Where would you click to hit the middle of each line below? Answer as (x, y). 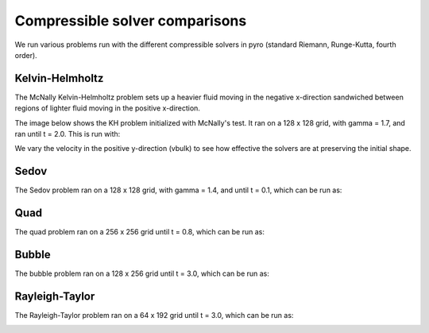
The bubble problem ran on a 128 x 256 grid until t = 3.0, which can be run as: (142, 273)
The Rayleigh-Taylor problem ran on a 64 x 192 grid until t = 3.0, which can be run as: (154, 316)
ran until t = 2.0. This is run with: (68, 134)
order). (26, 55)
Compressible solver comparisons (131, 21)
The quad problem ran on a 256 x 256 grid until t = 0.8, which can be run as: (140, 232)
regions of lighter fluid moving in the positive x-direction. (107, 108)
